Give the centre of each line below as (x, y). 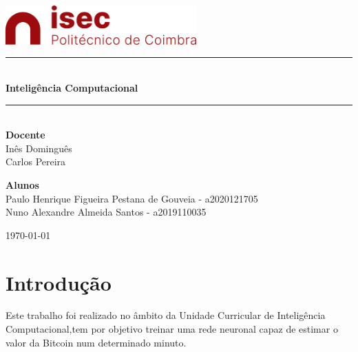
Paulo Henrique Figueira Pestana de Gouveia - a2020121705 (132, 198)
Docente (25, 135)
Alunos (22, 184)
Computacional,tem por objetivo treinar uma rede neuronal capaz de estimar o (172, 329)
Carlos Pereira (36, 162)
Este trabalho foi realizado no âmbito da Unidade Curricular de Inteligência (166, 315)
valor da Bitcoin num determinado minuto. (96, 342)
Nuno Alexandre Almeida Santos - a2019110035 (106, 212)
